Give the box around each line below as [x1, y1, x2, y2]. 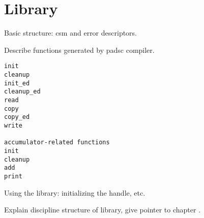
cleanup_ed [4, 88, 41, 96]
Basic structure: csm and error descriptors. [4, 27, 137, 38]
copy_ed [4, 113, 30, 121]
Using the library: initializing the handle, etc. [4, 187, 145, 198]
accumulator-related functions [4, 139, 110, 146]
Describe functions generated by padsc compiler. [4, 44, 155, 55]
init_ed [4, 79, 30, 87]
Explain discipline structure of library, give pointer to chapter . [4, 204, 201, 215]
